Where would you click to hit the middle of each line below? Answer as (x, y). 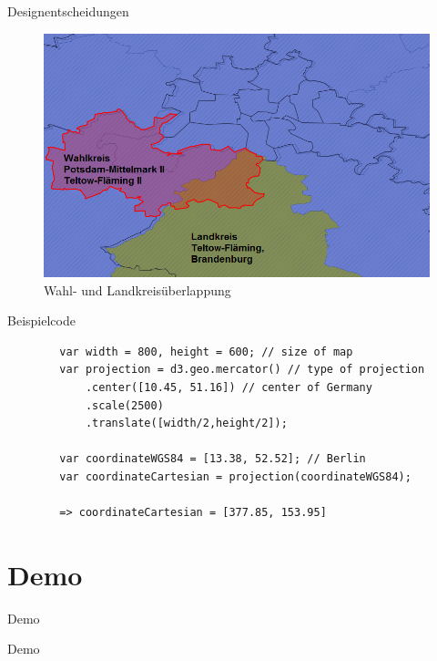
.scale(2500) (124, 405)
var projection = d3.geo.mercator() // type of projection (242, 370)
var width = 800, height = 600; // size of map (206, 351)
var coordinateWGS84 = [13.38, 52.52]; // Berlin (213, 459)
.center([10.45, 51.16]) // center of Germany (229, 387)
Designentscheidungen (68, 11)
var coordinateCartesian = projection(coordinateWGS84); (235, 476)
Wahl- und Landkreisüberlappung (137, 289)
